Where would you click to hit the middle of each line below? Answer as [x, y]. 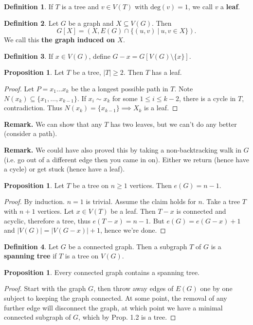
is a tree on [82, 256]
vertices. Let [56, 211]
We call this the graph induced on [59, 40]
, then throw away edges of [134, 288]
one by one [216, 288]
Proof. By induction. [34, 201]
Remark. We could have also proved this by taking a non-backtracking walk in [123, 149]
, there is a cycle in [208, 98]
